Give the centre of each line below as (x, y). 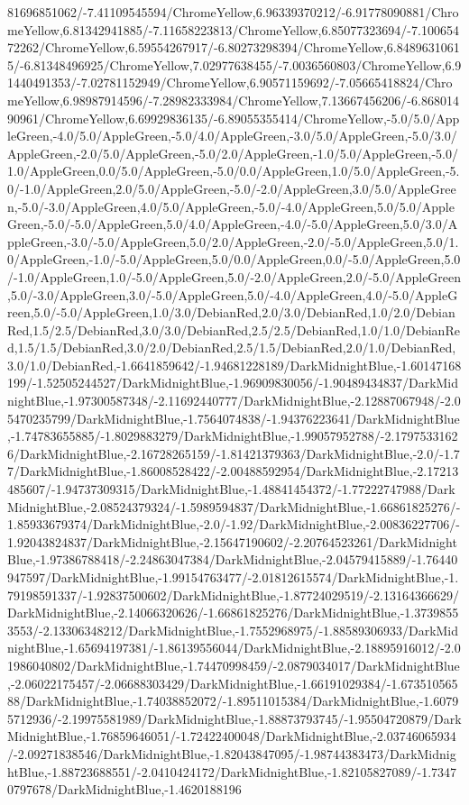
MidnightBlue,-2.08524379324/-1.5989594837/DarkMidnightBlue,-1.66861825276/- (234, 506)
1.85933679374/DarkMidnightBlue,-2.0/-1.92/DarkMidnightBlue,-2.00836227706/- (234, 524)
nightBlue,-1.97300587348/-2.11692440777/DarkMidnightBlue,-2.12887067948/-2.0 (234, 401)
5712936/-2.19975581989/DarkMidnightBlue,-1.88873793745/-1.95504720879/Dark (234, 718)
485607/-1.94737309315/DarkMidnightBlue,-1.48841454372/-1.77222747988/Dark (231, 489)
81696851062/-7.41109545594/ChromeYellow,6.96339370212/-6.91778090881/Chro (233, 12)
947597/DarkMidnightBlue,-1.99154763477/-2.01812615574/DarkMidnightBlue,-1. (233, 577)
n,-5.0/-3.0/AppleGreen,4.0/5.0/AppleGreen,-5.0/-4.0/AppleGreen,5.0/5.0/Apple (231, 206)
